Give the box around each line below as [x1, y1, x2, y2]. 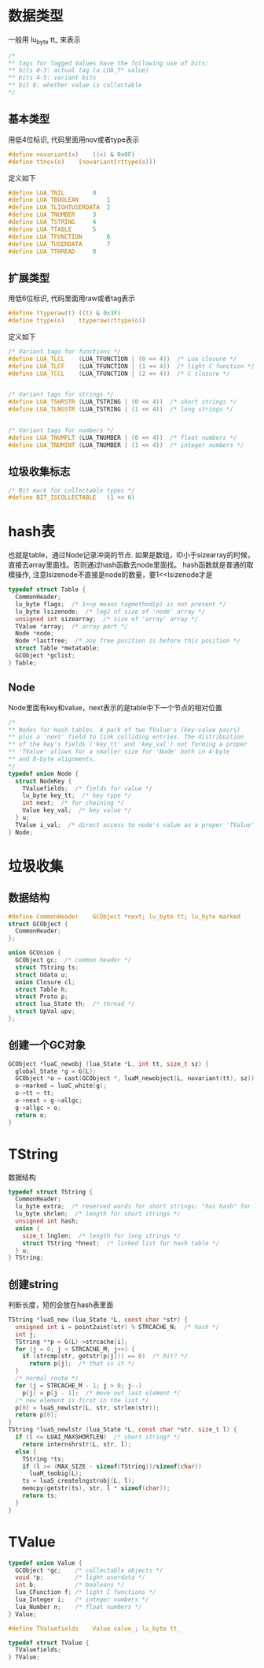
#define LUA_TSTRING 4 [8, 218, 97, 226]
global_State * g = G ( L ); [15, 1067, 97, 1075]
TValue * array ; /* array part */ [15, 622, 128, 631]
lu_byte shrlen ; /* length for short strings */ [15, 1210, 181, 1218]
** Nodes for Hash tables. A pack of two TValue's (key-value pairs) [8, 726, 241, 734]
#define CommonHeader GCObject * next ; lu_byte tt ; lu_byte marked [8, 912, 241, 921]
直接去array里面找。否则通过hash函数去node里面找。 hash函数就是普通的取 [8, 560, 254, 570]
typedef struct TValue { [8, 1639, 90, 1647]
